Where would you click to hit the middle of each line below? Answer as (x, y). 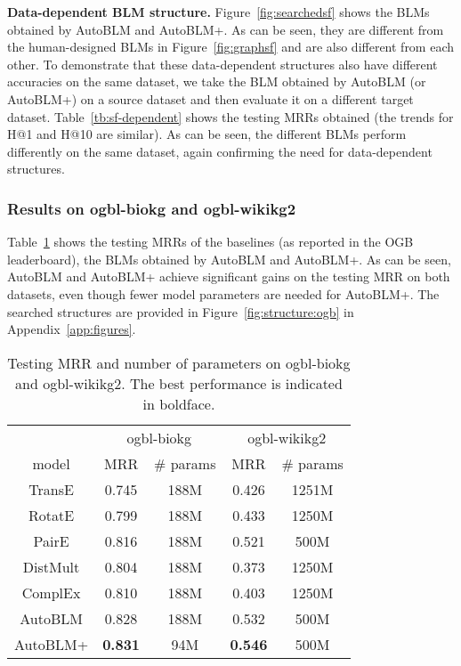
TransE (51, 489)
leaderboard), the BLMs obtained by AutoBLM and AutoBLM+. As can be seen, (229, 259)
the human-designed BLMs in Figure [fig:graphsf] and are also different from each (231, 47)
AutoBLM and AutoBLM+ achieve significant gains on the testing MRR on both (229, 276)
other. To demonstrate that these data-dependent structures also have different (222, 64)
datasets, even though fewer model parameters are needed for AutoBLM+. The (223, 293)
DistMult (51, 566)
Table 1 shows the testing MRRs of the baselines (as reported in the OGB (210, 242)
